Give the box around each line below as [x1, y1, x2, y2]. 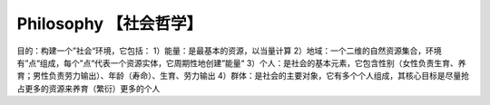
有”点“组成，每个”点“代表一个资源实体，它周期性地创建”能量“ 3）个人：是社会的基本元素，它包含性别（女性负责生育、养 [16, 57, 466, 68]
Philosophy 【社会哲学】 [16, 14, 203, 33]
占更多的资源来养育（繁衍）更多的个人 [16, 82, 161, 94]
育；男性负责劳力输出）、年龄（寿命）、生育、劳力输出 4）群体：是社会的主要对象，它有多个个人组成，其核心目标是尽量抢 [16, 71, 469, 81]
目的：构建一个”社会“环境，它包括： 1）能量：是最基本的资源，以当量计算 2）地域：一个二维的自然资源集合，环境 [16, 45, 442, 56]
